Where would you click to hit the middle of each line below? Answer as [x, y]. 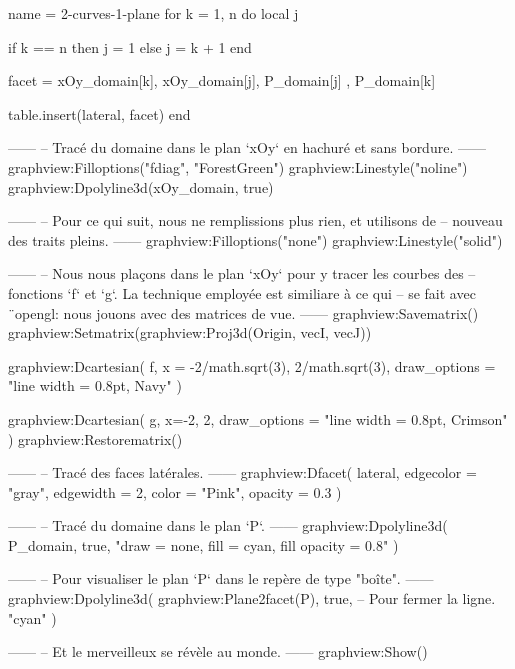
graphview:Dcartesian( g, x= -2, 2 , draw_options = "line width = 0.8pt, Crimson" [258, 418]
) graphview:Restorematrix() [95, 438]
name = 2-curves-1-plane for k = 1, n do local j [153, 13]
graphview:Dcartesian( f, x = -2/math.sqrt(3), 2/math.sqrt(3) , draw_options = [252, 365]
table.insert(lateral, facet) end [99, 113]
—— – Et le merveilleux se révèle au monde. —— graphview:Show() [218, 651]
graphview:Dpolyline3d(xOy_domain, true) [141, 186]
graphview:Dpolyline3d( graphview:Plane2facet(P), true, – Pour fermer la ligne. [252, 598]
